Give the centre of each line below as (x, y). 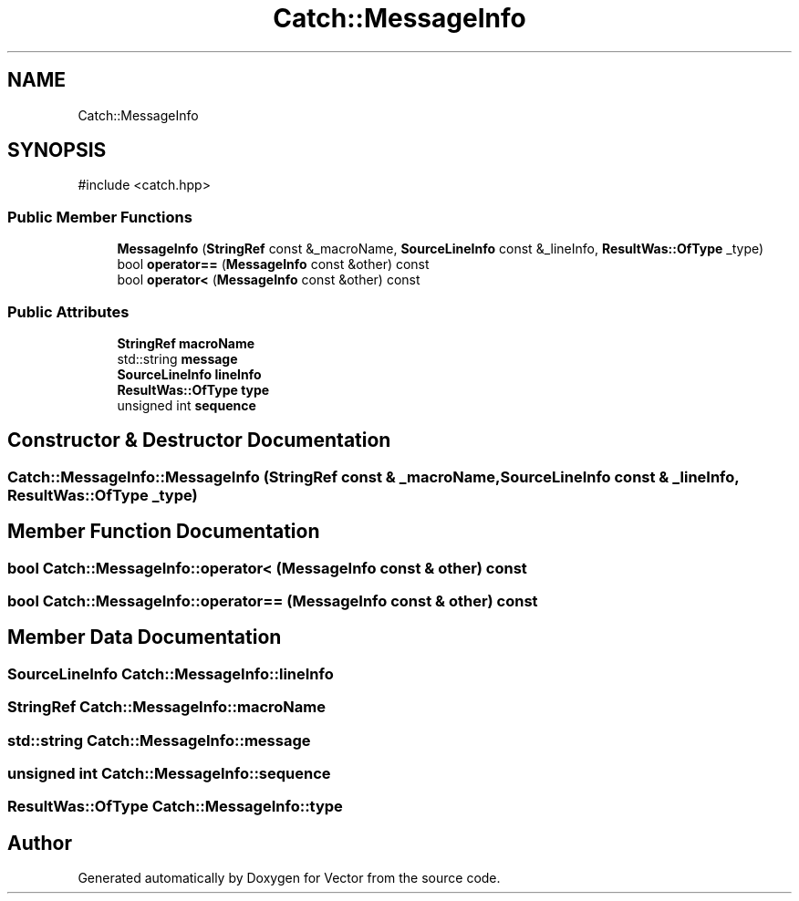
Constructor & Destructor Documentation (199, 440)
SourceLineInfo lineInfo (189, 374)
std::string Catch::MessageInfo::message (159, 740)
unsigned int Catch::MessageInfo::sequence (169, 773)
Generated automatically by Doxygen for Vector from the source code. (289, 878)
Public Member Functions (100, 217)
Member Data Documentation (145, 637)
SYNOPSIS (57, 150)
